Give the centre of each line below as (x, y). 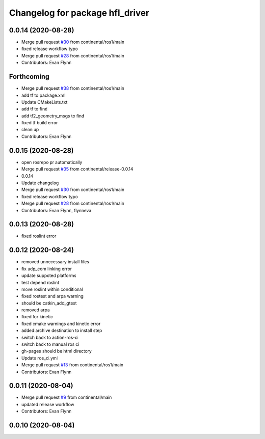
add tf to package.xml (43, 95)
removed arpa (36, 310)
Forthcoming (29, 77)
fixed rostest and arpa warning (52, 296)
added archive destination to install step (62, 330)
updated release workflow (48, 404)
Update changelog (40, 183)
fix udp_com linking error (47, 269)
